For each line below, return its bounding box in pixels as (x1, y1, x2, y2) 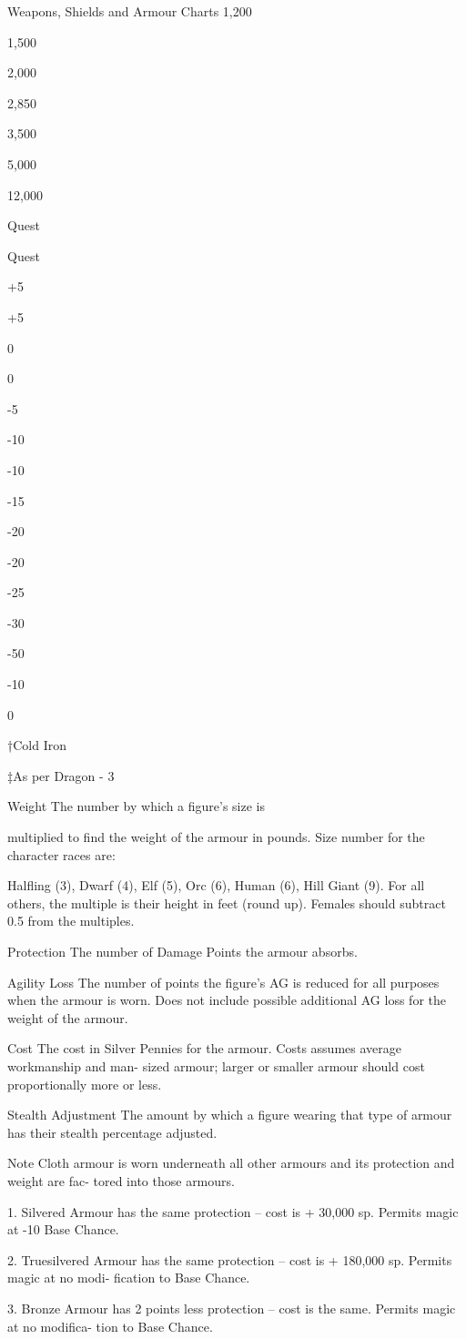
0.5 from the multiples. (7, 911, 135, 930)
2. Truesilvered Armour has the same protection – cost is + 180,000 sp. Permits (7, 1250, 452, 1269)
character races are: (7, 845, 116, 864)
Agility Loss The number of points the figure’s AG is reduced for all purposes (7, 972, 440, 991)
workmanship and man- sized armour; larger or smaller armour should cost (7, 1056, 425, 1075)
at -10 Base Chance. (7, 1220, 119, 1239)
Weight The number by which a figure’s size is (7, 796, 266, 816)
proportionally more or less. (7, 1074, 162, 1093)
